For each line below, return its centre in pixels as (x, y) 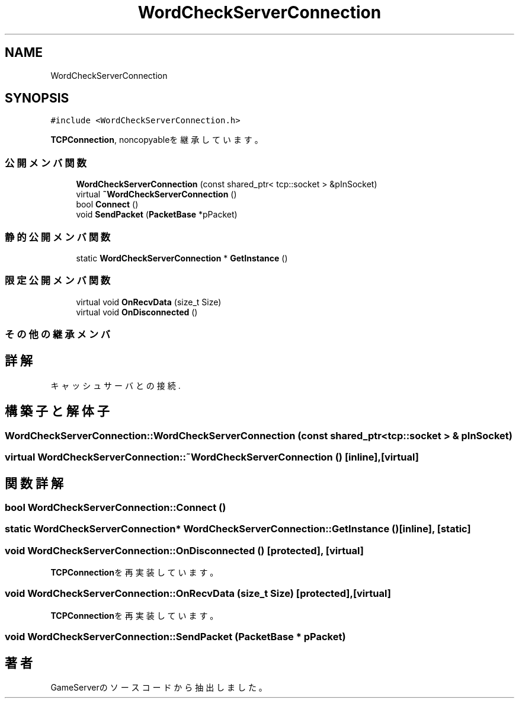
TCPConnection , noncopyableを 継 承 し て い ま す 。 (157, 140)
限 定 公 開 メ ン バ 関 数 (58, 281)
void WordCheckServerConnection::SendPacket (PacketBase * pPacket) (175, 637)
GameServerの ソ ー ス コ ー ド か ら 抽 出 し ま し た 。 (159, 688)
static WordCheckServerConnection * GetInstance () (182, 258)
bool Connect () (107, 204)
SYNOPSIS (37, 98)
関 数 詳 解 (34, 483)
